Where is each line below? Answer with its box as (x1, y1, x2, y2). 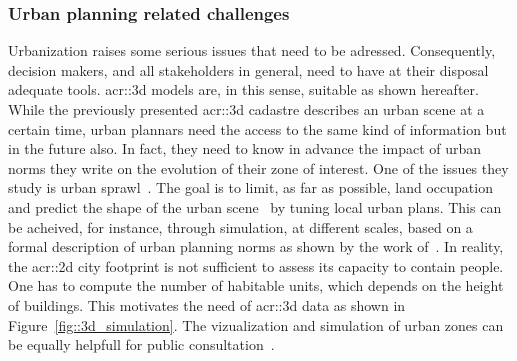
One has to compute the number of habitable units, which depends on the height (8, 275, 504, 296)
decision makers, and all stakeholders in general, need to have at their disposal (8, 59, 489, 80)
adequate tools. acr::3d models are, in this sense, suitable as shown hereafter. (8, 79, 479, 100)
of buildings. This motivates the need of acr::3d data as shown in (8, 294, 406, 315)
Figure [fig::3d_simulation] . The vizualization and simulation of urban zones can (8, 314, 504, 335)
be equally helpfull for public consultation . (8, 334, 275, 355)
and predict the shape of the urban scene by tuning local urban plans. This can (8, 196, 502, 217)
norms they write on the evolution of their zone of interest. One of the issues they (8, 157, 509, 178)
